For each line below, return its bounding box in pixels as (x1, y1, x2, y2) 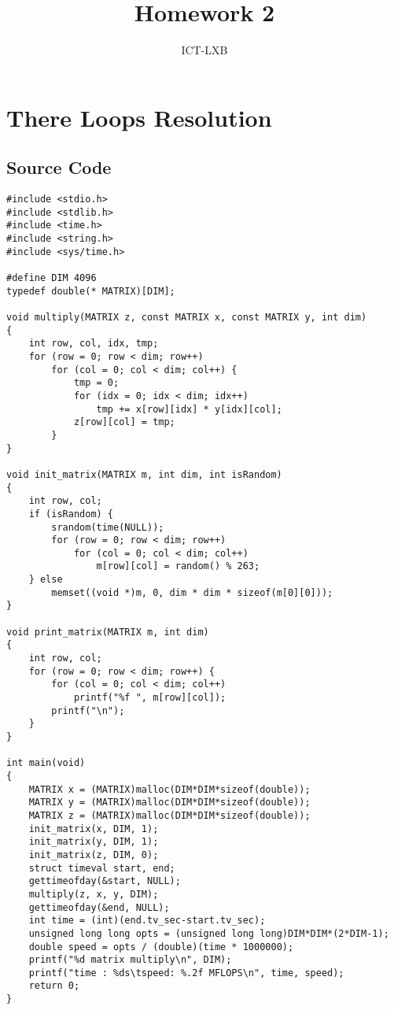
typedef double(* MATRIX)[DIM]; (6, 285, 175, 297)
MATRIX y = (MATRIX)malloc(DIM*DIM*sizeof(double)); (28, 797, 311, 808)
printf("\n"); (51, 705, 125, 716)
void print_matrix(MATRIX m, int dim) (6, 626, 209, 638)
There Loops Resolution (6, 101, 272, 133)
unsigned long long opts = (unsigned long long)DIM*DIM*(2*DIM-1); (28, 927, 389, 939)
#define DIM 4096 (6, 272, 97, 284)
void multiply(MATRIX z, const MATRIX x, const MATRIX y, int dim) (6, 312, 367, 324)
